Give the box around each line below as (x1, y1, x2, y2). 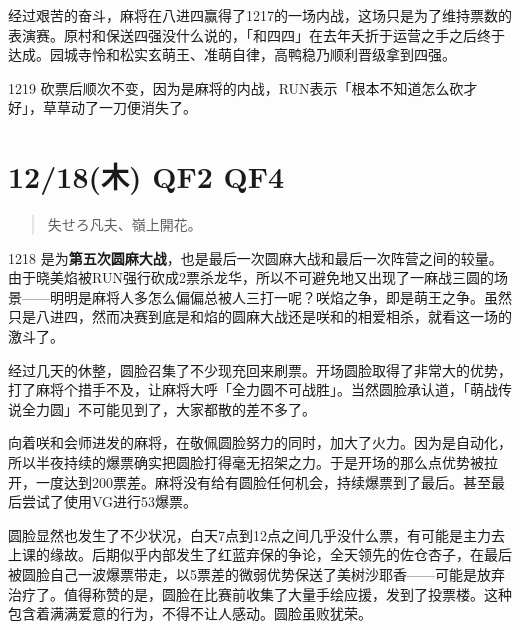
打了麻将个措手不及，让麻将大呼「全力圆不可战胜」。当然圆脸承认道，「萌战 (8, 379, 498, 400)
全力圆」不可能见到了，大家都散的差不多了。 (21, 398, 316, 419)
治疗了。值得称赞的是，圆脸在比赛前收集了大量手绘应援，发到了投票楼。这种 (8, 583, 512, 604)
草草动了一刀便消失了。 (42, 97, 197, 118)
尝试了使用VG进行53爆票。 (21, 491, 198, 512)
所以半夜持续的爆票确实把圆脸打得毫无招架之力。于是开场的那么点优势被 (8, 452, 484, 473)
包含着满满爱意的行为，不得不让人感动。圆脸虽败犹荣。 (8, 603, 372, 624)
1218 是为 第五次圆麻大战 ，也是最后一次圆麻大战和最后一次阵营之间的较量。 (8, 247, 503, 268)
